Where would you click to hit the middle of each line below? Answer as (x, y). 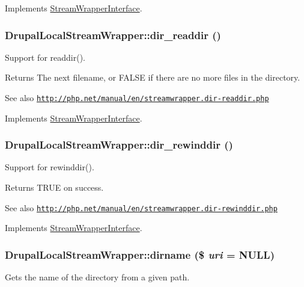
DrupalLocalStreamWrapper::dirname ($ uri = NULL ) (140, 254)
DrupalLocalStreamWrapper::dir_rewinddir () (119, 145)
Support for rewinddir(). (50, 167)
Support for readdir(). (45, 57)
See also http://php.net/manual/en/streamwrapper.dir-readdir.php (137, 97)
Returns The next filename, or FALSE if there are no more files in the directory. (153, 77)
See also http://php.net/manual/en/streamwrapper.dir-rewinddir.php (141, 207)
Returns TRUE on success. (54, 187)
